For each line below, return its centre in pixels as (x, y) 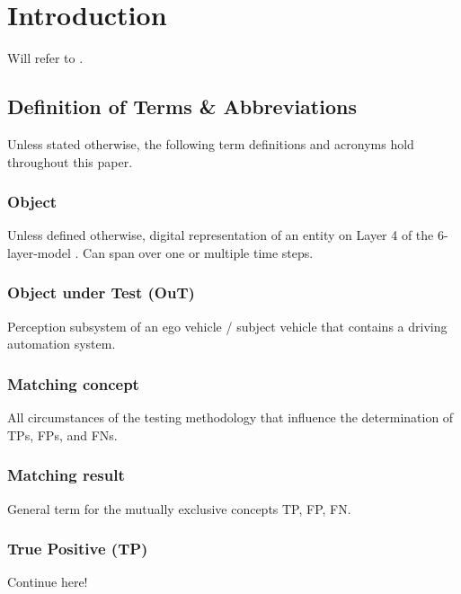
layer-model (39, 252)
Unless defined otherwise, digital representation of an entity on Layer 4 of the (221, 235)
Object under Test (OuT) (101, 293)
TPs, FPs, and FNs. (62, 434)
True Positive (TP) (78, 549)
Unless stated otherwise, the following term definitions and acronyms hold (211, 143)
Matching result (66, 475)
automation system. (62, 344)
